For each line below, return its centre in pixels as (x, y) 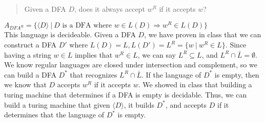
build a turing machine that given (57, 104)
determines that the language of (54, 115)
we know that (25, 84)
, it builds (139, 104)
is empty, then (237, 74)
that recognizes (94, 74)
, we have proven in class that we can (203, 34)
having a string (28, 54)
